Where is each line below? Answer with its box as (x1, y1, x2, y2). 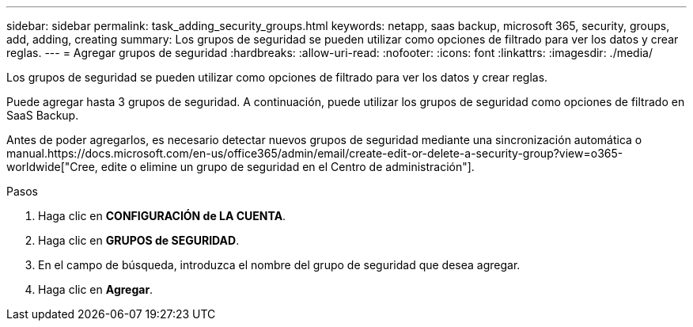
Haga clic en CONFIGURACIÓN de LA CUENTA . (38, 209, 286, 222)
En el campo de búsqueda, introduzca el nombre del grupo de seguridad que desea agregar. (38, 258, 521, 272)
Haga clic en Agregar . (38, 283, 153, 296)
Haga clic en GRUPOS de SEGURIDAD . (38, 234, 240, 247)
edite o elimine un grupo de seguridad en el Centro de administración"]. (100, 160, 475, 173)
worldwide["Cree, (6, 160, 98, 173)
